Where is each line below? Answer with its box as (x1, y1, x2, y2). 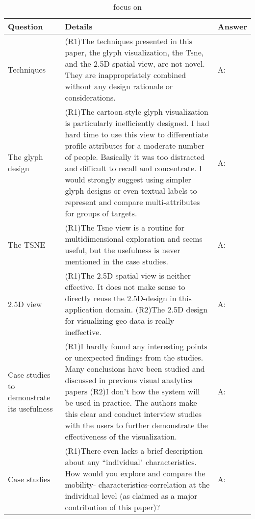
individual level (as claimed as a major (65, 490, 198, 501)
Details (65, 21, 93, 32)
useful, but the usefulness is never (65, 244, 180, 256)
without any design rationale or (65, 80, 173, 92)
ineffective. (65, 326, 102, 337)
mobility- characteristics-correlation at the (65, 479, 210, 490)
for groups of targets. (65, 208, 137, 219)
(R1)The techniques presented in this (65, 35, 193, 47)
